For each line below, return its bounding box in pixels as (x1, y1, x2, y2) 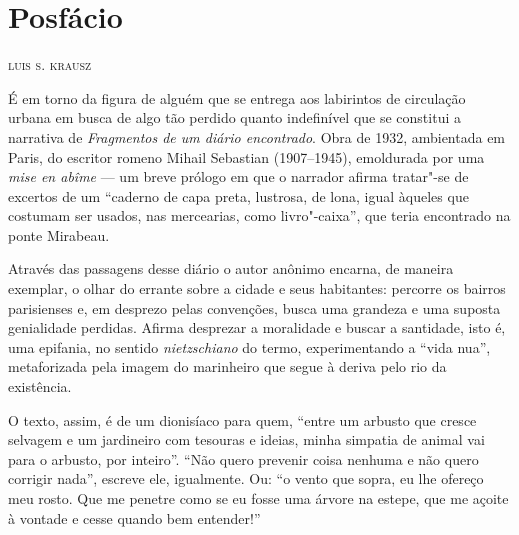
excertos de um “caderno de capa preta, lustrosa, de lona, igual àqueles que (8, 185, 469, 206)
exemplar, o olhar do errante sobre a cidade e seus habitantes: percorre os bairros (8, 278, 506, 299)
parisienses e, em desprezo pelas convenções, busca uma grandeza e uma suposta (8, 297, 501, 318)
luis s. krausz (8, 54, 92, 75)
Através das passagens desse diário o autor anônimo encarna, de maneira (8, 258, 454, 279)
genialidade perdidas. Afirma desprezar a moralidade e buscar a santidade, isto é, (8, 317, 506, 338)
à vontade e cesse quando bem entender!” (8, 507, 261, 528)
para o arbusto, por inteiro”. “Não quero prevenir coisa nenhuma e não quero (8, 448, 479, 469)
